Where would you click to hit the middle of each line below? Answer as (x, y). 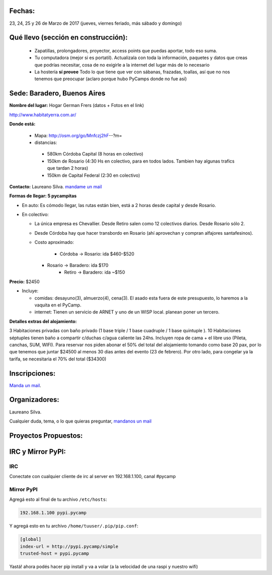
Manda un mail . (25, 385)
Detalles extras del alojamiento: (43, 321)
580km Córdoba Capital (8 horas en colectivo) (95, 154)
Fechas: (22, 11)
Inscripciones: (32, 373)
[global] (31, 539)
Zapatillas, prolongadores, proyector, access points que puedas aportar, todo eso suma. (126, 50)
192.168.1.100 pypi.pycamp (53, 513)
